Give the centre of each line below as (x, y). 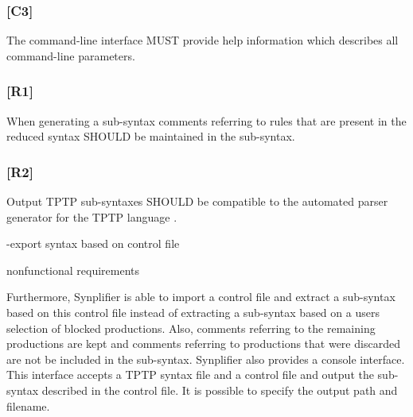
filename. (28, 405)
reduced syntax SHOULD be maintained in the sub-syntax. (151, 136)
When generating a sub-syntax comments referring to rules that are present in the (206, 120)
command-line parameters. (71, 55)
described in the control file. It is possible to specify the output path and (220, 390)
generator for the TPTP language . (92, 216)
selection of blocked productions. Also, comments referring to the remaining (191, 328)
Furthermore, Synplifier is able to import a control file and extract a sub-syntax (201, 297)
